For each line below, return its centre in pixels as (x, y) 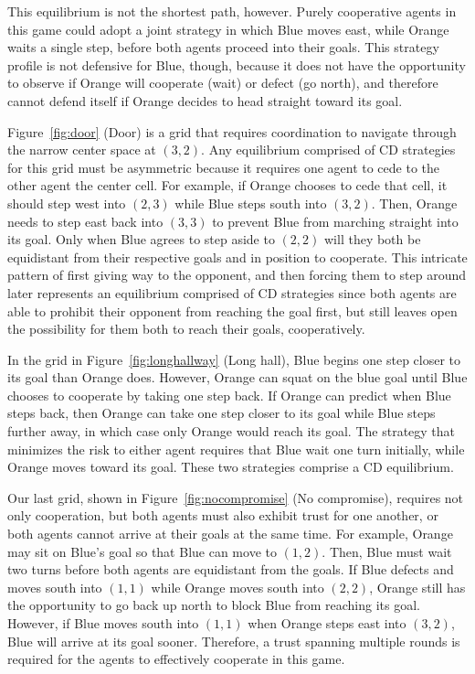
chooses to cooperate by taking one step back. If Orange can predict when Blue (229, 395)
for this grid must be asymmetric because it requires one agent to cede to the (224, 167)
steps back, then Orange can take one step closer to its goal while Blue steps (222, 413)
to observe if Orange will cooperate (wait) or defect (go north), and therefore (223, 83)
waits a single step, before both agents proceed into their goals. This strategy (223, 47)
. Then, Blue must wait (387, 551)
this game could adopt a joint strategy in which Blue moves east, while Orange (228, 29)
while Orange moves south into (237, 587)
